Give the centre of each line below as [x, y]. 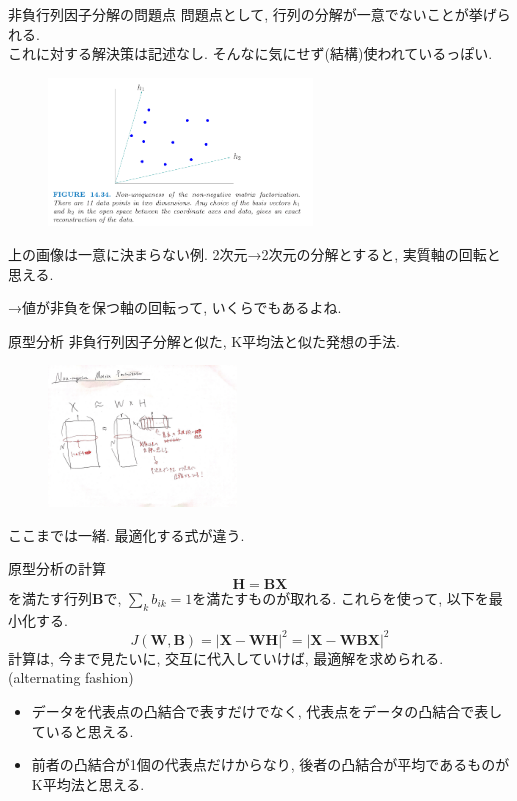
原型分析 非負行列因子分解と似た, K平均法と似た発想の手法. [204, 340]
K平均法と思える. [88, 783]
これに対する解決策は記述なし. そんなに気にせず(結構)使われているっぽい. [250, 53]
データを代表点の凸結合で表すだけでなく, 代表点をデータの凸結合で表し [267, 710]
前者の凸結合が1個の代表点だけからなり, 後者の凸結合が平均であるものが [270, 764]
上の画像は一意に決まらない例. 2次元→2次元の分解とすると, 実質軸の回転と [254, 253]
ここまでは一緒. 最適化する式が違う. [126, 534]
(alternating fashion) [71, 677]
